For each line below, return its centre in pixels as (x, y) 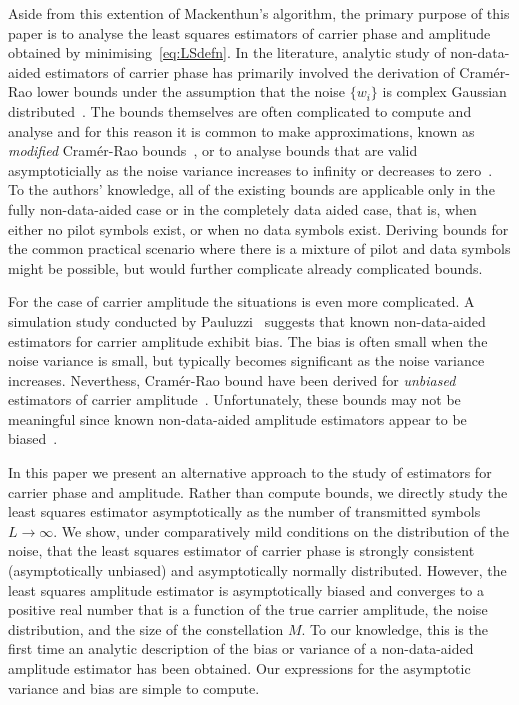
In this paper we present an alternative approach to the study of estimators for (250, 472)
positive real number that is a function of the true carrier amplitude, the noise (248, 609)
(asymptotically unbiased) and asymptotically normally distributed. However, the (257, 570)
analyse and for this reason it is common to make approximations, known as (241, 130)
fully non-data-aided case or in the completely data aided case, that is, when (242, 208)
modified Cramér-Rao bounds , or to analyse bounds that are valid (213, 150)
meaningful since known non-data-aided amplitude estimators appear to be (237, 418)
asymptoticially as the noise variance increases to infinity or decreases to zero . (250, 169)
